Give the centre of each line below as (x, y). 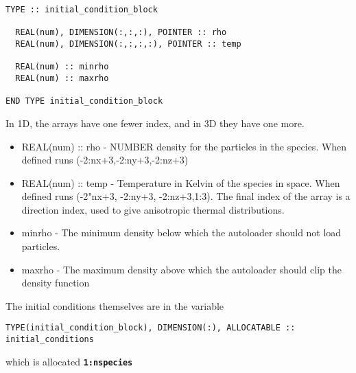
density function (56, 283)
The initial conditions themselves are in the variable (115, 305)
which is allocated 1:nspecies (69, 361)
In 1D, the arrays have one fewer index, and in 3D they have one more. (155, 123)
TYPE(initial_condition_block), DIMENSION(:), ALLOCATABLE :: (151, 328)
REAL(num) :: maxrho (62, 78)
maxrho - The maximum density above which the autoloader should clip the (181, 269)
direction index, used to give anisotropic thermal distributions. (153, 209)
